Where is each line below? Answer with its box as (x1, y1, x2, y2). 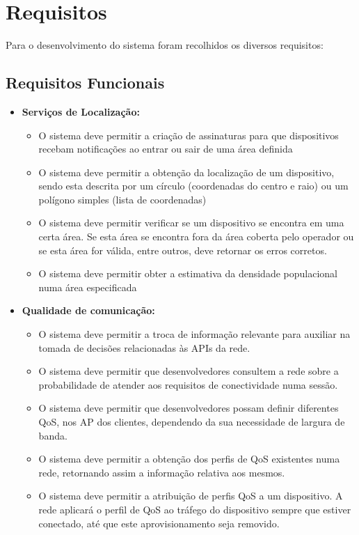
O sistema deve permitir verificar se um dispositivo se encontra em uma (38, 215, 344, 230)
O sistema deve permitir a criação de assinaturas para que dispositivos (38, 127, 339, 142)
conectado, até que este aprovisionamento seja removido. (38, 515, 280, 530)
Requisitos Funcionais (6, 72, 165, 93)
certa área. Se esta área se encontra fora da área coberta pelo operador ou (38, 229, 354, 244)
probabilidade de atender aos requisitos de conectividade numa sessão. (38, 377, 338, 391)
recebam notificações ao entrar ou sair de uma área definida (38, 141, 293, 156)
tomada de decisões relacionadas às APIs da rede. (38, 340, 250, 355)
